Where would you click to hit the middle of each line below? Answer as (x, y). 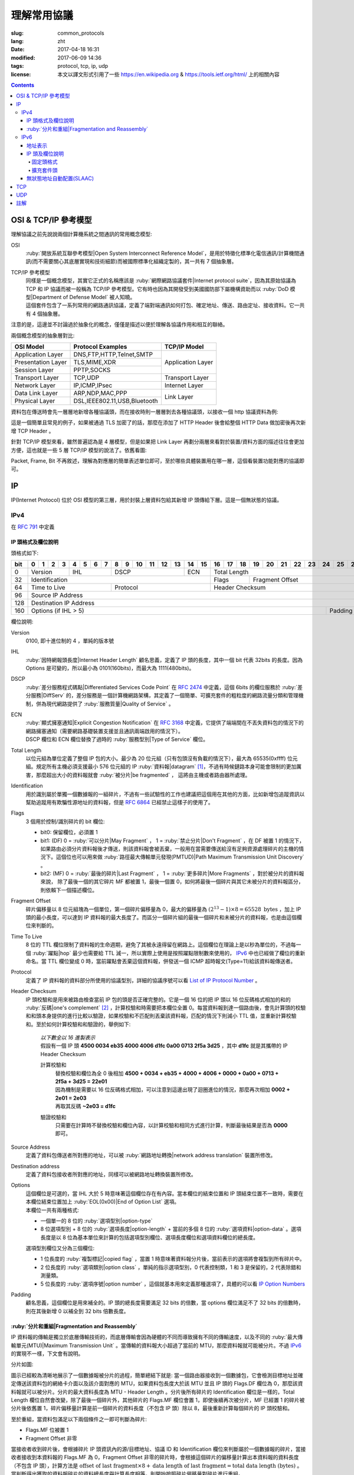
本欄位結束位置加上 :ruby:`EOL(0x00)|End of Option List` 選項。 (103, 1202)
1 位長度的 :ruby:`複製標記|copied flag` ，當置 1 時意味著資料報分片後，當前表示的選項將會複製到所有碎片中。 (173, 1259)
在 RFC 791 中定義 (33, 527)
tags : (17, 66)
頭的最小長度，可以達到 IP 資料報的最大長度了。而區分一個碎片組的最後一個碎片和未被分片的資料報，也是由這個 (161, 917)
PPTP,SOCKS (92, 370)
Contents (23, 85)
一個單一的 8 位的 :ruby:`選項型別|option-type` (96, 1221)
